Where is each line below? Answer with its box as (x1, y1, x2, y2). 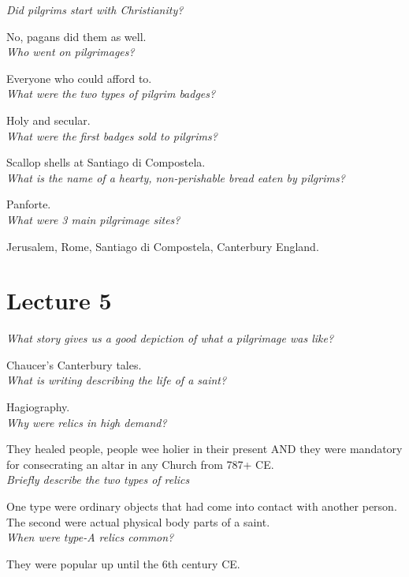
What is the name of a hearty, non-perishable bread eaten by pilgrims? (6, 169, 345, 185)
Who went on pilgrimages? (6, 43, 135, 60)
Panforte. (6, 196, 51, 212)
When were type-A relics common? (6, 529, 174, 545)
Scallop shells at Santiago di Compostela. (6, 154, 206, 170)
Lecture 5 (6, 284, 112, 317)
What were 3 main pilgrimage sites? (6, 211, 180, 227)
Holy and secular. (6, 111, 91, 128)
